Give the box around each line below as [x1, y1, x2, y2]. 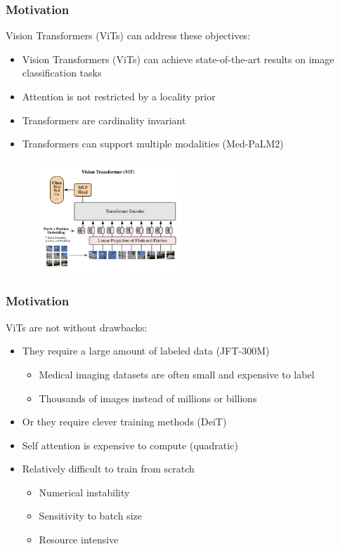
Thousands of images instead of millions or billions [39, 390, 257, 405]
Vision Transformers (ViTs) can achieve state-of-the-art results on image [22, 51, 334, 66]
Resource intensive [39, 532, 119, 547]
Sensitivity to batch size [39, 508, 142, 523]
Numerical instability [39, 484, 130, 499]
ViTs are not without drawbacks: [6, 319, 148, 334]
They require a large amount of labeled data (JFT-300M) [22, 343, 270, 358]
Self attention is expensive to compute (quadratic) [22, 437, 238, 452]
